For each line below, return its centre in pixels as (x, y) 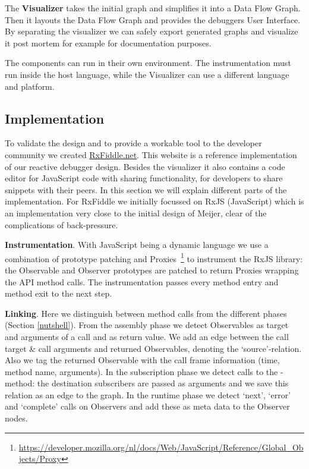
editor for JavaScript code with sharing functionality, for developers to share (144, 178)
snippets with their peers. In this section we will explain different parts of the (146, 189)
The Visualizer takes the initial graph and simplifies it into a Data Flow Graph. (153, 8)
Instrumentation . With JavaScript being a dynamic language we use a (137, 245)
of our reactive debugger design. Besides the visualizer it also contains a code (145, 166)
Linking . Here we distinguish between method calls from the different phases (146, 313)
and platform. (30, 86)
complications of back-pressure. (62, 224)
